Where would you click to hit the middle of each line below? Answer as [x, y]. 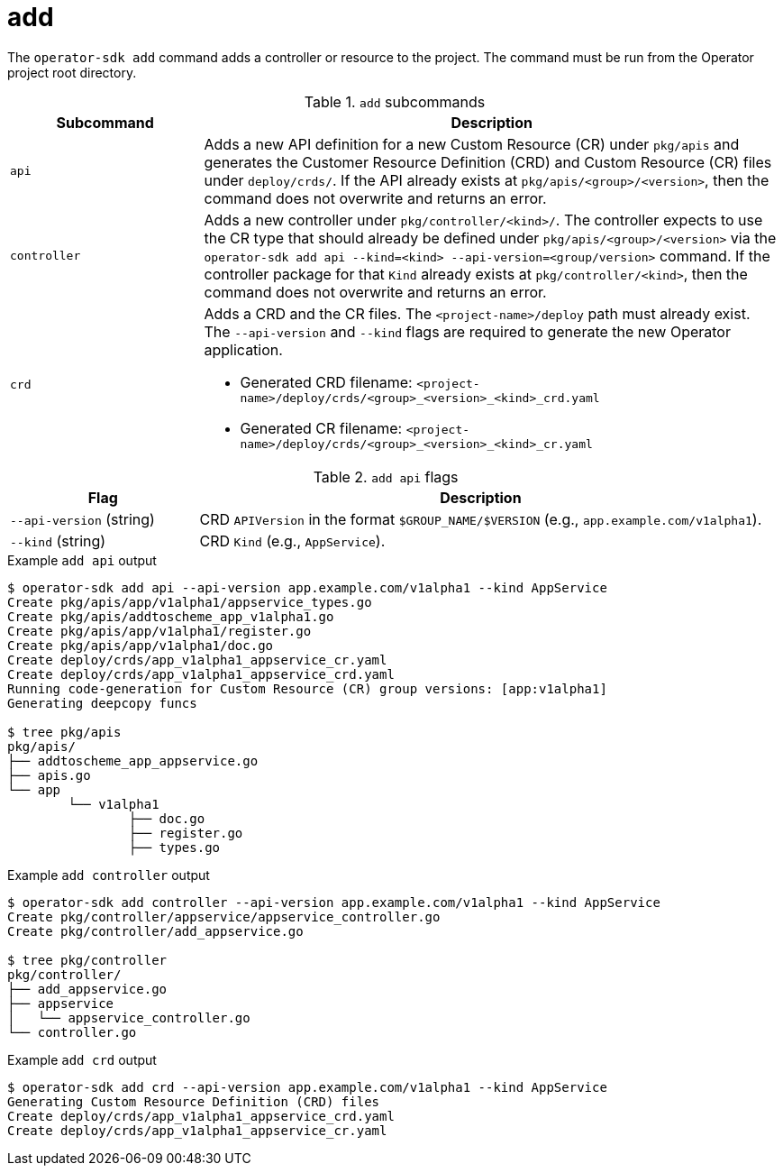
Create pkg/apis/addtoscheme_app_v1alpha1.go [171, 616]
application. [243, 349]
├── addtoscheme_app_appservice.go [133, 761]
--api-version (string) [82, 519]
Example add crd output [82, 1059]
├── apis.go [49, 775]
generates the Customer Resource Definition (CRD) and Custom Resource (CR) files [488, 162]
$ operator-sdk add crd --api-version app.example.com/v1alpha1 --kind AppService [307, 1087]
